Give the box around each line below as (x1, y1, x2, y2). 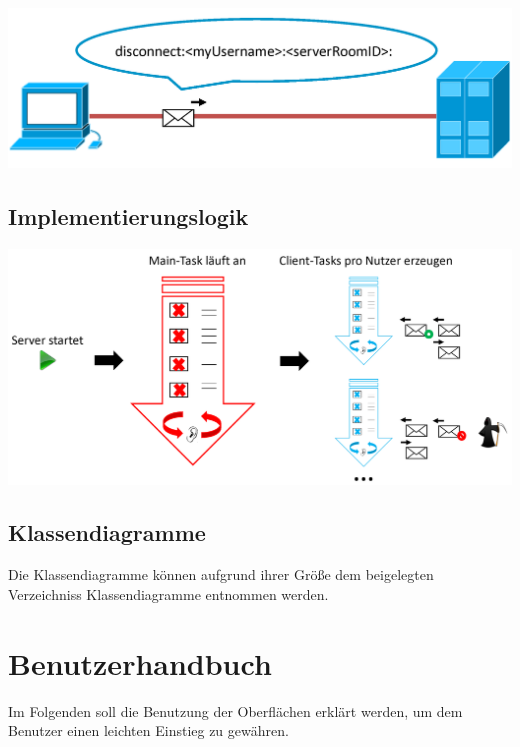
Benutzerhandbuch (8, 642, 272, 683)
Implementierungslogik (8, 200, 249, 231)
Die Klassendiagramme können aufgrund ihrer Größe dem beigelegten (8, 564, 434, 585)
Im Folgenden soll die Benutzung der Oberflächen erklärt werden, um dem (8, 700, 463, 721)
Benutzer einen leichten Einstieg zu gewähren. (8, 720, 289, 741)
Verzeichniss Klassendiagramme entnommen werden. (8, 583, 329, 604)
